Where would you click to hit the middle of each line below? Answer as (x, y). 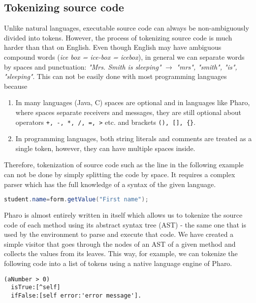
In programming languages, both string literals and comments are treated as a (134, 138)
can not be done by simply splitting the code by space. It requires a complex (120, 174)
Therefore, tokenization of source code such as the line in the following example (124, 165)
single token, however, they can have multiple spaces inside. (105, 148)
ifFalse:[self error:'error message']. (76, 295)
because (16, 86)
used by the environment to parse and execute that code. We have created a (119, 234)
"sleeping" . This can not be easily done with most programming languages (115, 76)
